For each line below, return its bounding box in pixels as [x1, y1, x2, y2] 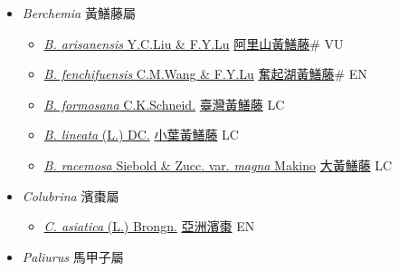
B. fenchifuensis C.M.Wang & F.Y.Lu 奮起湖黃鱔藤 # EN [43, 64, 367, 83]
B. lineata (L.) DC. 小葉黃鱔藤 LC [43, 125, 239, 144]
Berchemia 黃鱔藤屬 [22, 4, 136, 22]
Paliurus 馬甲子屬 [22, 247, 124, 266]
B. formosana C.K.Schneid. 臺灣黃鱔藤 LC [43, 94, 285, 113]
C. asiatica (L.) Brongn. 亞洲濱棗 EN [43, 217, 255, 236]
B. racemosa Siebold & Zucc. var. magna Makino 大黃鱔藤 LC [43, 155, 393, 174]
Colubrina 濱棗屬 [22, 186, 119, 205]
